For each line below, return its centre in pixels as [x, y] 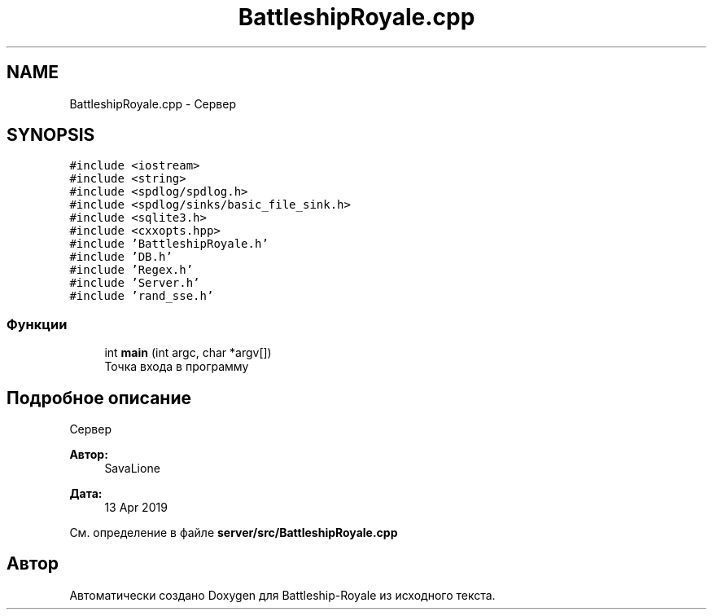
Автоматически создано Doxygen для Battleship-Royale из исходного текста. [282, 595]
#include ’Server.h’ [135, 283]
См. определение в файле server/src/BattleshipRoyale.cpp [234, 533]
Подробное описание [99, 398]
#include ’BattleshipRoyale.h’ [169, 244]
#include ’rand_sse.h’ [142, 296]
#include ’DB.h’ [121, 257]
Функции [37, 324]
